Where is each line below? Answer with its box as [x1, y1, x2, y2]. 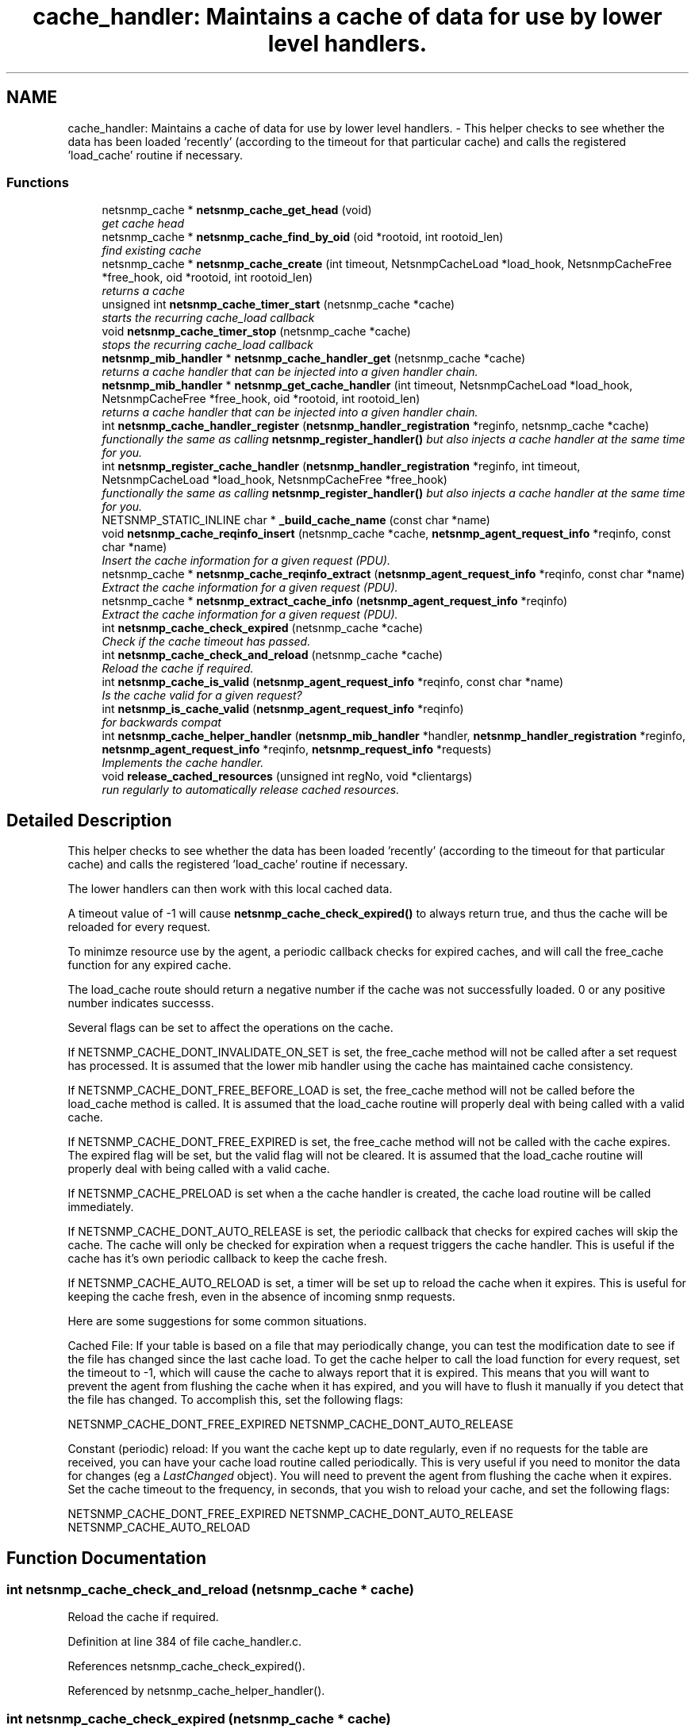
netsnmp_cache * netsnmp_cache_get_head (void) [102, 203, 372, 217]
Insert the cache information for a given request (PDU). [102, 554, 390, 568]
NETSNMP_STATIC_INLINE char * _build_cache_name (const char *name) [102, 513, 490, 527]
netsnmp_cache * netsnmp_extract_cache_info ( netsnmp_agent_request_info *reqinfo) [102, 594, 568, 608]
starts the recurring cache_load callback [102, 311, 315, 325]
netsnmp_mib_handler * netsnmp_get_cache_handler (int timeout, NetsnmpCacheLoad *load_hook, [102, 378, 633, 393]
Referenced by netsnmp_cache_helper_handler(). [67, 1684, 325, 1698]
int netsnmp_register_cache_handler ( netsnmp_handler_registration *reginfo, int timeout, [102, 459, 581, 473]
